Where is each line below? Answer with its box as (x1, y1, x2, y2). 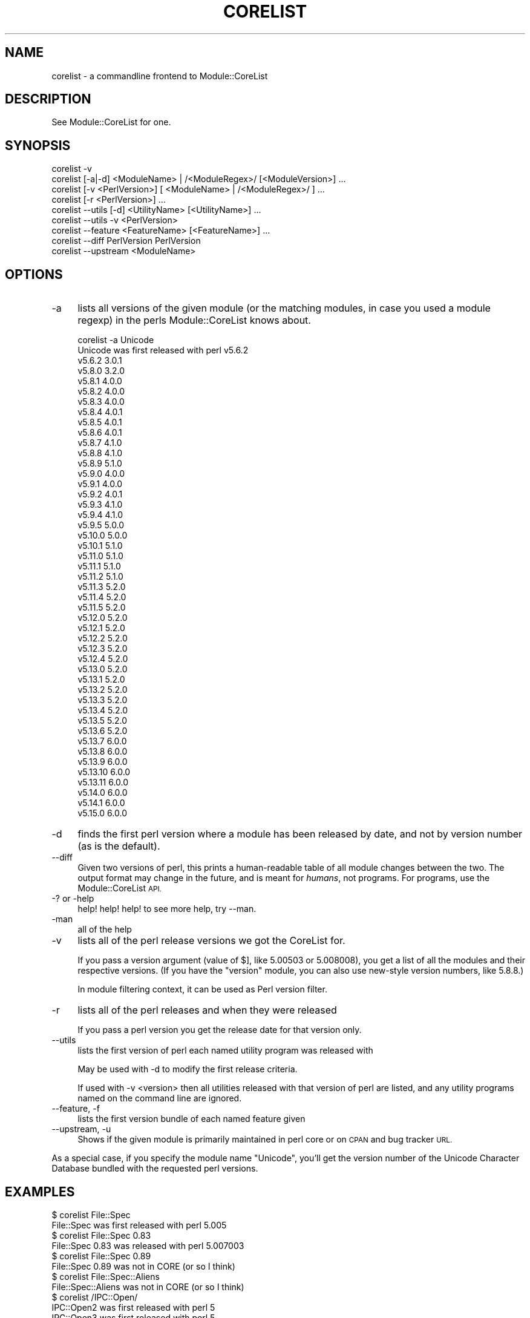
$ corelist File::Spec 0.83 (51, 1230, 151, 1241)
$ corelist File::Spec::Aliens (51, 1271, 160, 1282)
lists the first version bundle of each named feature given (77, 1113, 306, 1124)
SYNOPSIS (5, 137, 71, 153)
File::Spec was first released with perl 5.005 (51, 1219, 227, 1230)
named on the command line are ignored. (77, 1093, 242, 1104)
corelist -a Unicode (77, 335, 154, 346)
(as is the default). (77, 840, 160, 853)
